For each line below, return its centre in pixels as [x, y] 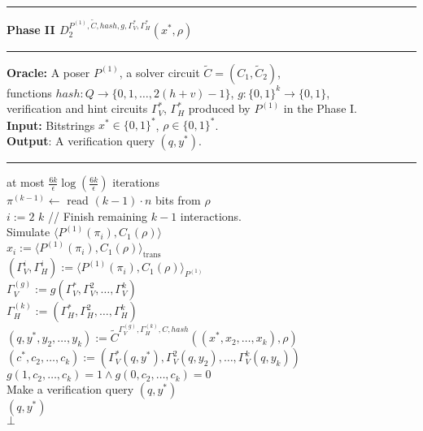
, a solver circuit [159, 72]
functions [29, 92]
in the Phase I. [320, 108]
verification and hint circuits [77, 108]
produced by [219, 108]
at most [26, 182]
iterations [136, 182]
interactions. [211, 215]
